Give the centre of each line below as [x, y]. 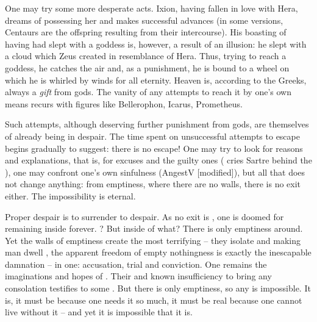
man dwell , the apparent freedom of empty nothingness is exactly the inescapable [158, 252]
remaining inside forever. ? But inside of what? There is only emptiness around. [154, 228]
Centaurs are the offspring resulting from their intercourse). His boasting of [146, 32]
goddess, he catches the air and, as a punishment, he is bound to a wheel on [147, 67]
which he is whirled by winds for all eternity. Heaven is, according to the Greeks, [156, 80]
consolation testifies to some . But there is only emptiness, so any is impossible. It [158, 288]
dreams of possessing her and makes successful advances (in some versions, [144, 20]
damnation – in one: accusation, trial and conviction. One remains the [136, 264]
